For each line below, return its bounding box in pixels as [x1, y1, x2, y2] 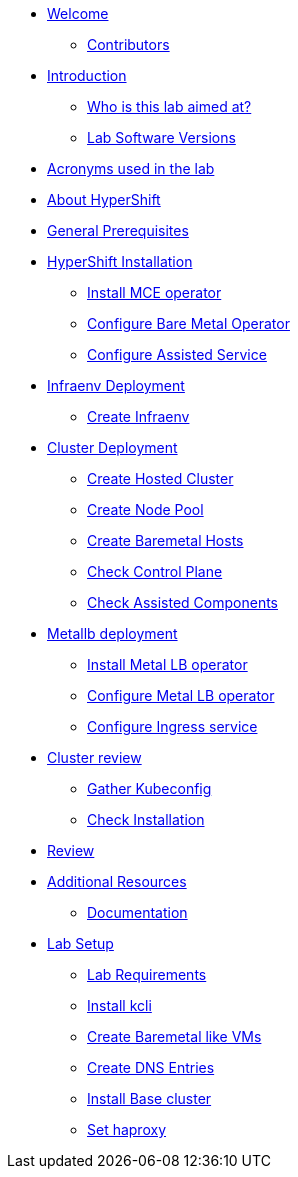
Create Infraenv [87, 408, 190, 425]
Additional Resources [47, 873, 187, 890]
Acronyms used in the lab [47, 160, 215, 177]
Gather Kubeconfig [87, 780, 212, 797]
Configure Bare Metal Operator [87, 315, 290, 332]
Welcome [47, 5, 109, 22]
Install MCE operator [87, 284, 222, 301]
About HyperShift [47, 191, 161, 208]
